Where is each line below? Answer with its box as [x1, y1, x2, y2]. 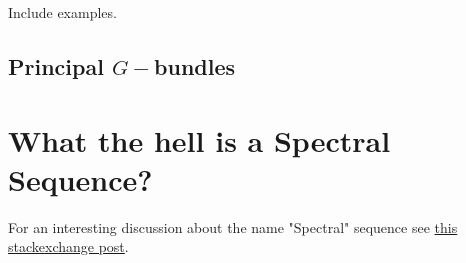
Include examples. [8, 2, 117, 22]
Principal [8, 50, 104, 81]
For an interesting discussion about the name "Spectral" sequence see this [8, 216, 458, 237]
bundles [154, 50, 236, 81]
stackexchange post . [8, 236, 129, 257]
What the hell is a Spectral [8, 119, 391, 160]
